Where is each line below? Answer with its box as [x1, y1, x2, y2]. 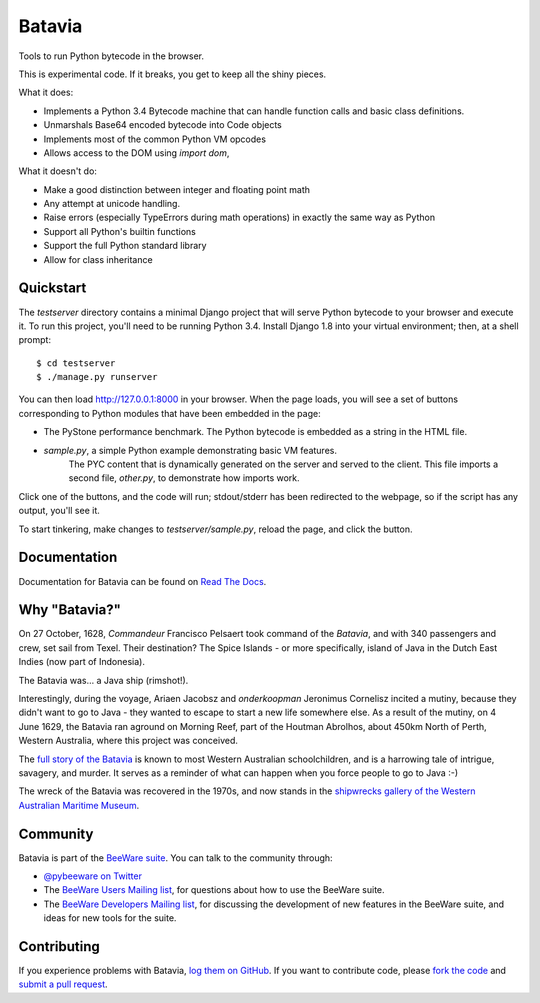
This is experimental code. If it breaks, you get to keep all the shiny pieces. [18, 68, 327, 80]
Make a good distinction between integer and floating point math [43, 183, 310, 195]
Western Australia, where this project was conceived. [18, 735, 239, 747]
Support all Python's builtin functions [43, 225, 197, 237]
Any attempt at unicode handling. [43, 198, 180, 210]
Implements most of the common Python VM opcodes [43, 133, 267, 145]
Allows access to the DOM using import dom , [43, 146, 230, 159]
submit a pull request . [18, 978, 109, 990]
